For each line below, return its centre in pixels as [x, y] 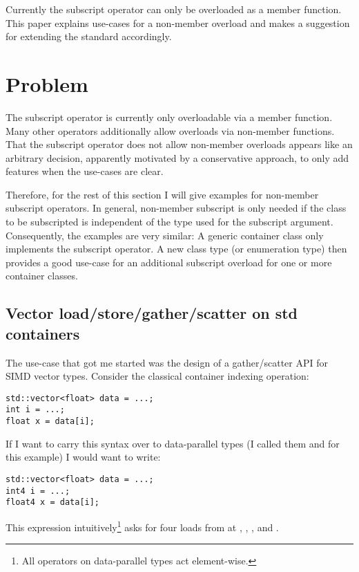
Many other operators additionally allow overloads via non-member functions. [170, 130]
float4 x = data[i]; [53, 502]
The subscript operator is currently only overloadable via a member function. [169, 117]
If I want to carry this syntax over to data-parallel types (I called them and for [173, 443]
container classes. [42, 276]
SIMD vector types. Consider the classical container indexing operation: [157, 376]
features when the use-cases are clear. [85, 171]
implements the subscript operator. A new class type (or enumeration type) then [176, 249]
